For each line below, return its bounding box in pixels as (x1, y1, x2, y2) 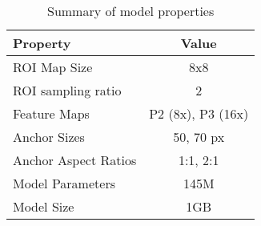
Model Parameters (13, 174, 115, 192)
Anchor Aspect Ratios (13, 151, 137, 169)
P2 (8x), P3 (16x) (149, 104, 249, 123)
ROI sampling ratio (13, 81, 122, 99)
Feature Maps (13, 104, 90, 123)
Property (13, 34, 71, 52)
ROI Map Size (13, 58, 93, 76)
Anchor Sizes (13, 127, 85, 146)
